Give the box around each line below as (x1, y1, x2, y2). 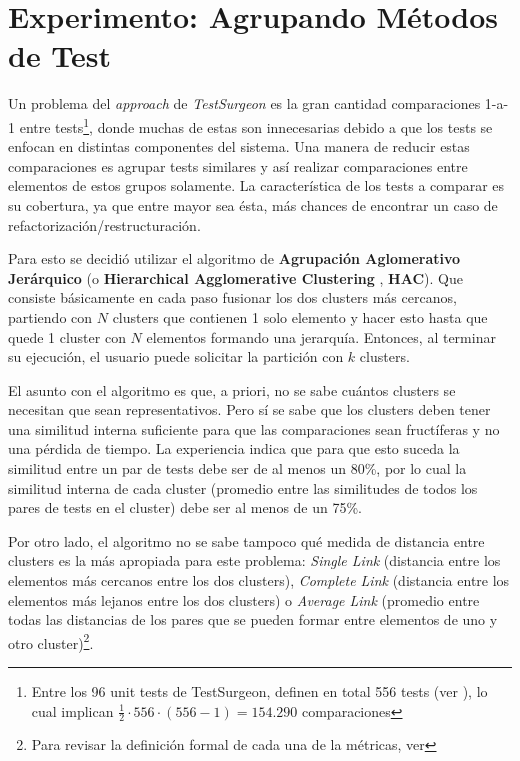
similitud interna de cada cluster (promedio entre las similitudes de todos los (8, 477, 478, 498)
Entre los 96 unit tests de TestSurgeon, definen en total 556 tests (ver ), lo (31, 681, 488, 702)
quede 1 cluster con (8, 326, 126, 347)
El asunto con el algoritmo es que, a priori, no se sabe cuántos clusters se (8, 379, 456, 400)
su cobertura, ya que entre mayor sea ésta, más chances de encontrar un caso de (8, 194, 498, 215)
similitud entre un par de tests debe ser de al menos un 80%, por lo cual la (8, 458, 467, 479)
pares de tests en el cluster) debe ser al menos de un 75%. (8, 497, 363, 518)
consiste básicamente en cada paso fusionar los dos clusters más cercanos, (8, 287, 457, 308)
